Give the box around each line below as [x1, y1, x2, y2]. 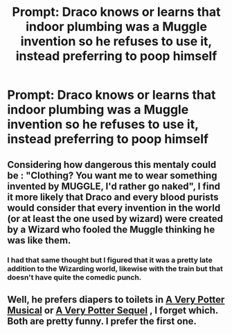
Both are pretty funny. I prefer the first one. [7, 315, 197, 327]
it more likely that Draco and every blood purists [7, 191, 219, 203]
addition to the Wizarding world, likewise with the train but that [7, 263, 223, 273]
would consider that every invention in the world [7, 202, 221, 214]
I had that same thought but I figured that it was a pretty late [7, 255, 213, 265]
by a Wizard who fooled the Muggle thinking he [7, 223, 215, 235]
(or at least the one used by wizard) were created [7, 212, 224, 225]
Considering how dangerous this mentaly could [7, 158, 217, 170]
